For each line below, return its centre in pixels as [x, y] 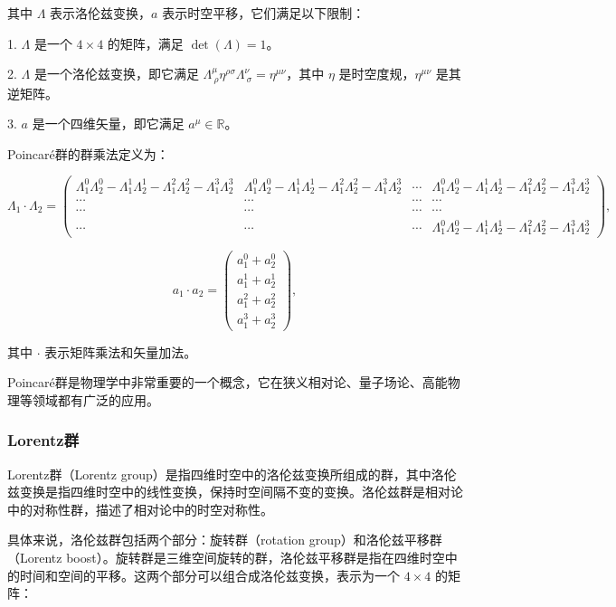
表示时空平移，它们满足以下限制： [264, 13]
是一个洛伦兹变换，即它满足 [116, 74]
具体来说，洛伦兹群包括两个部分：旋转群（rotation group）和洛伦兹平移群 [225, 540]
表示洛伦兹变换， [101, 13]
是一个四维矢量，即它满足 [108, 123]
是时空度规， [377, 74]
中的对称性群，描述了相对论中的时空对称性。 [140, 509]
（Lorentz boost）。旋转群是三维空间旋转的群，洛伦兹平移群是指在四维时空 [226, 558]
